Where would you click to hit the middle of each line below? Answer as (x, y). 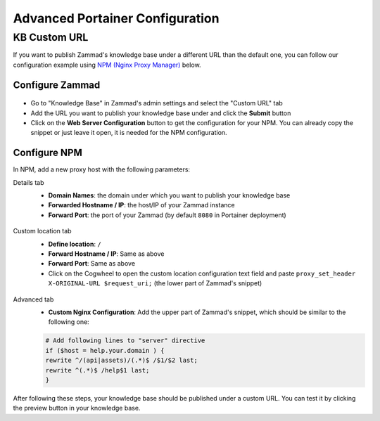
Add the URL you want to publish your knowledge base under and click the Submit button (161, 113)
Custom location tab (42, 231)
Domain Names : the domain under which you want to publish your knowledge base (169, 195)
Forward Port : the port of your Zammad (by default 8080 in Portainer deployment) (167, 215)
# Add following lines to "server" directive (125, 341)
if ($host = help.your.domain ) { (105, 350)
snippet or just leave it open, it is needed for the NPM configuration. (129, 133)
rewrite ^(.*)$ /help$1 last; (97, 370)
